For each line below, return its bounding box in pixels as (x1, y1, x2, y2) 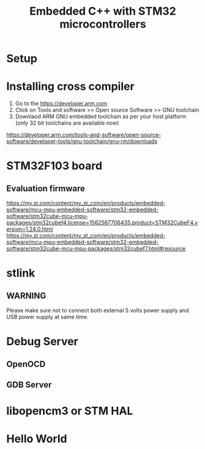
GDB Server (6, 380, 52, 390)
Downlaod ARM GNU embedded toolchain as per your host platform (15, 113, 187, 120)
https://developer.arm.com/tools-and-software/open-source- (6, 131, 162, 139)
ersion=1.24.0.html (6, 225, 53, 233)
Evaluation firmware (6, 183, 86, 194)
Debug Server (6, 335, 78, 349)
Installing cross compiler (6, 79, 135, 93)
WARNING (6, 290, 47, 301)
